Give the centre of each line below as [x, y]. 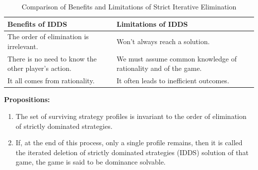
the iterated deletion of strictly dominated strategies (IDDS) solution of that [132, 152]
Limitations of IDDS [152, 24]
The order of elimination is [48, 36]
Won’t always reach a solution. [163, 41]
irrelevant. [23, 46]
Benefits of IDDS [37, 24]
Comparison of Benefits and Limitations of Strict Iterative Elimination [129, 6]
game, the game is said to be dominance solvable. [91, 162]
